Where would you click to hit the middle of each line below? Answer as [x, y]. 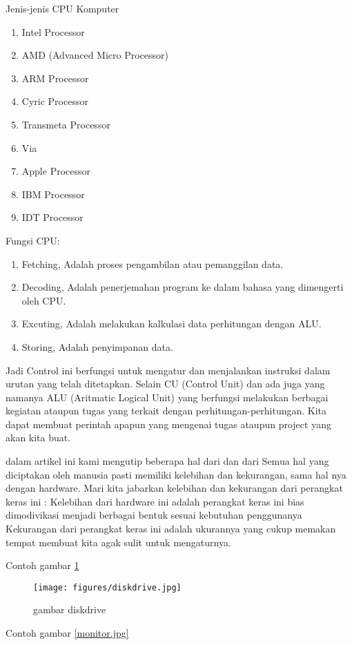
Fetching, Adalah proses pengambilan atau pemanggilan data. [153, 263]
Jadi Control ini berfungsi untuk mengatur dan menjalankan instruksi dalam [168, 370]
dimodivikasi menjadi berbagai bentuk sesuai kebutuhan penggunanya [154, 515]
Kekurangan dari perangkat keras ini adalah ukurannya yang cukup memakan [171, 529]
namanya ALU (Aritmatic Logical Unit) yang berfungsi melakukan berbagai [167, 397]
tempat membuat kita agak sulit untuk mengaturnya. [118, 542]
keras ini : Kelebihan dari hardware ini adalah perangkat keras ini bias [155, 501]
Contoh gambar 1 [42, 565]
